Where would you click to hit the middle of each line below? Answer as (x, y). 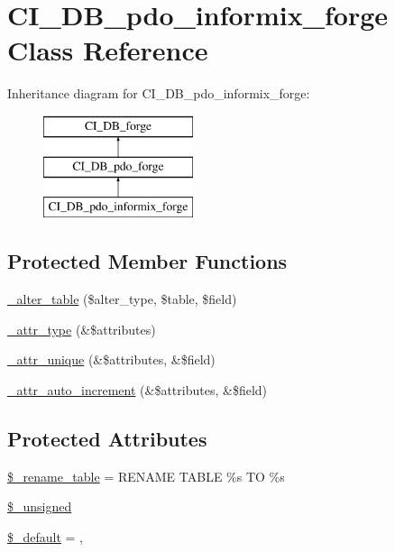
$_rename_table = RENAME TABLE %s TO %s (146, 476)
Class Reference (108, 50)
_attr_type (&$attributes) (82, 329)
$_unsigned (40, 506)
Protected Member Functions (147, 261)
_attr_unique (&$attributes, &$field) (111, 359)
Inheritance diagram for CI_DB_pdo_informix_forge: (159, 93)
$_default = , (46, 536)
